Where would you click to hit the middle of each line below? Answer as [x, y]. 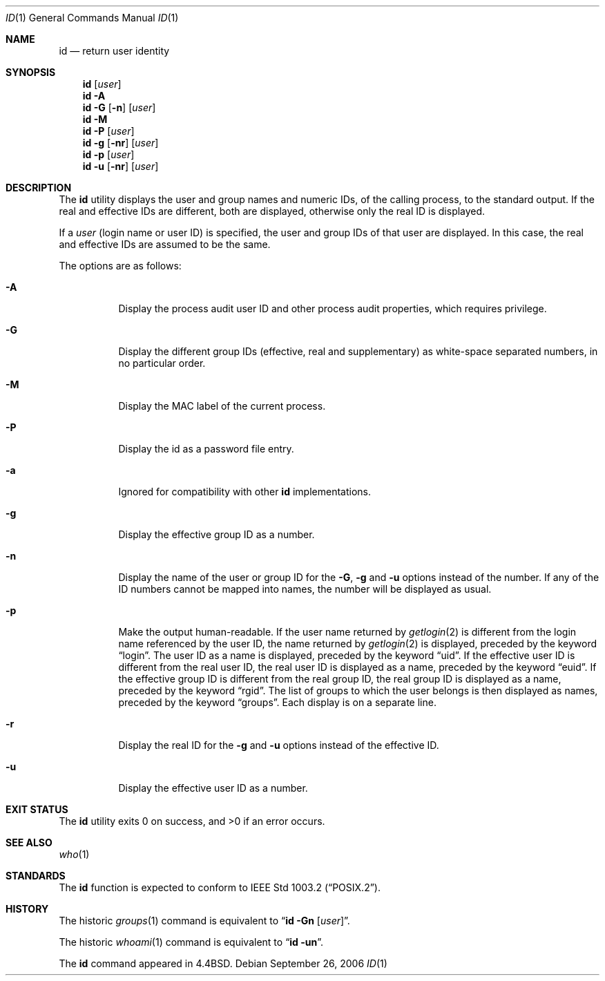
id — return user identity [114, 51]
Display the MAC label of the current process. [222, 406]
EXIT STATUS [37, 809]
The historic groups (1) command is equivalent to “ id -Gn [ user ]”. [204, 921]
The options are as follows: [120, 266]
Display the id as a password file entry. [206, 449]
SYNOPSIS [31, 72]
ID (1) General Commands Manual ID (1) [92, 18]
